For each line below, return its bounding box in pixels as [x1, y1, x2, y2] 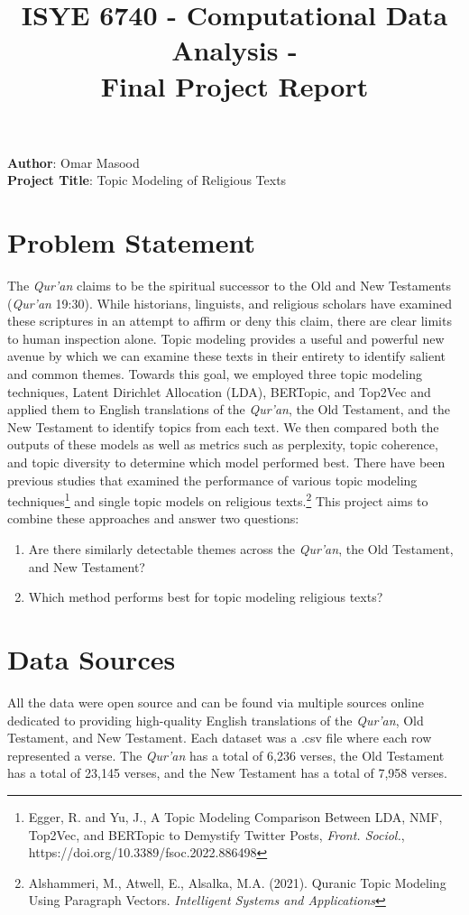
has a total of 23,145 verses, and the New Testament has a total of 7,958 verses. [7, 763, 447, 782]
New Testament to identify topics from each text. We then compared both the [7, 417, 439, 436]
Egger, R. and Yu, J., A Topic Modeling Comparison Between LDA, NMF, [28, 807, 443, 826]
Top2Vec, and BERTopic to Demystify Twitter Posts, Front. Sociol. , [28, 825, 405, 844]
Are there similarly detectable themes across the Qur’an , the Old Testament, [28, 540, 454, 559]
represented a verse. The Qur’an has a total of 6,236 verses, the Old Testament [7, 745, 445, 764]
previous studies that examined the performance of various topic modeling [7, 470, 418, 489]
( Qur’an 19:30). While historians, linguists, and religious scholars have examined [7, 293, 452, 312]
